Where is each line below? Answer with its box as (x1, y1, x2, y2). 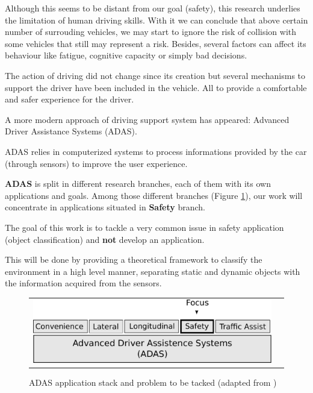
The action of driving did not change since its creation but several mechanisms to (5, 69, 306, 81)
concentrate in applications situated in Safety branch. (5, 201, 205, 213)
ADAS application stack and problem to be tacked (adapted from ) (29, 376, 277, 388)
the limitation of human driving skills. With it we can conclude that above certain (5, 13, 308, 26)
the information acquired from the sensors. (5, 277, 162, 289)
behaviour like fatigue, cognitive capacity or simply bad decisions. (5, 49, 247, 61)
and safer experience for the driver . (5, 93, 134, 105)
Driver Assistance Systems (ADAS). (5, 125, 137, 137)
